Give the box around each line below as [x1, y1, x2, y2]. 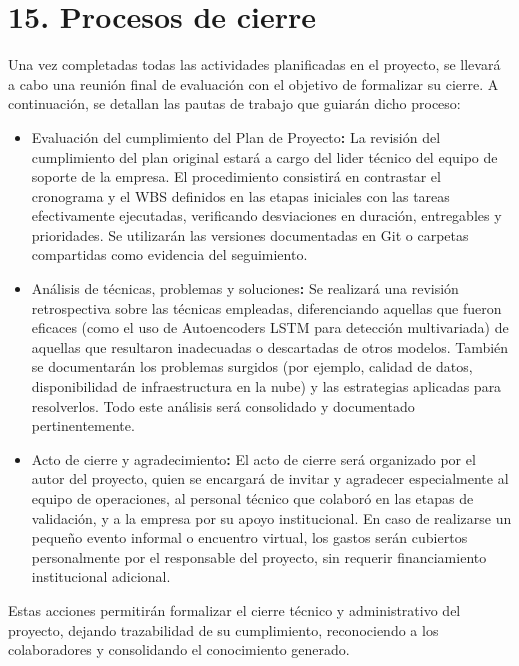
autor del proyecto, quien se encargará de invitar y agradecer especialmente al [31, 468, 509, 489]
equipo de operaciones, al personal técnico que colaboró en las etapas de [31, 488, 474, 508]
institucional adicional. [31, 566, 171, 587]
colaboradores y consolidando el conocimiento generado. [8, 639, 350, 660]
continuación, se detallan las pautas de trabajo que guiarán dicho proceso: [8, 93, 461, 114]
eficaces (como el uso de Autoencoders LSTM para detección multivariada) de [31, 317, 509, 338]
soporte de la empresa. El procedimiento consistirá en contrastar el [31, 166, 441, 187]
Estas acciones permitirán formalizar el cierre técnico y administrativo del [8, 599, 461, 620]
